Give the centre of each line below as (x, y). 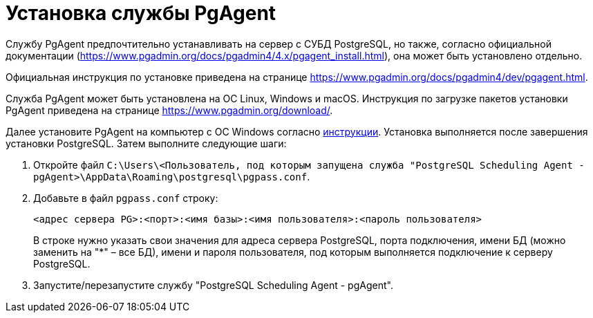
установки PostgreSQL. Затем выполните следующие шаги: (146, 143)
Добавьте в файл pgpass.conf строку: (126, 198)
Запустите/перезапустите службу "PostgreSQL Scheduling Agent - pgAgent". (213, 285)
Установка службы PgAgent (141, 13)
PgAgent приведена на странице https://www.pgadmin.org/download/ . (169, 110)
